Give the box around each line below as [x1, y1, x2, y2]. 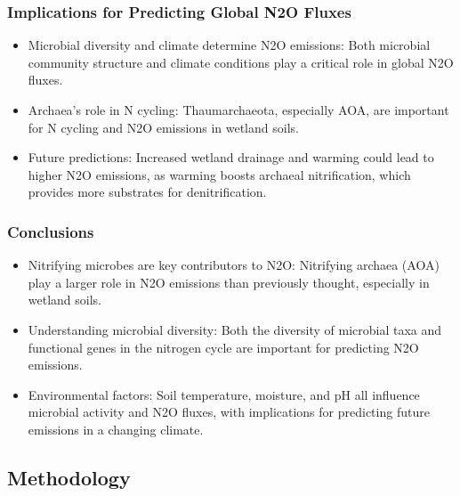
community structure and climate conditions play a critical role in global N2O [28, 53, 454, 71]
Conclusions [7, 220, 94, 242]
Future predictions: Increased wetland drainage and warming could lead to [28, 148, 434, 167]
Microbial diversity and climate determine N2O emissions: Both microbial [28, 36, 431, 54]
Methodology [7, 463, 131, 491]
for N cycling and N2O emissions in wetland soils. [28, 118, 299, 136]
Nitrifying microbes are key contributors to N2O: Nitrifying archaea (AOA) [28, 256, 440, 274]
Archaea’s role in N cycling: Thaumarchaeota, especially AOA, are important [28, 101, 449, 118]
